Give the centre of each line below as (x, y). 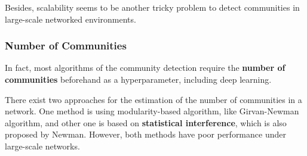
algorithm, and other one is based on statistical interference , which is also (146, 122)
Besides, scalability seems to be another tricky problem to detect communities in (152, 7)
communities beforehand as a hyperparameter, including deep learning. (138, 79)
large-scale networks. (42, 146)
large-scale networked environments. (70, 19)
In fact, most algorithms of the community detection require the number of (145, 68)
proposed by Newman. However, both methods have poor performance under (145, 134)
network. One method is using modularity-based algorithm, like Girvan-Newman (152, 111)
